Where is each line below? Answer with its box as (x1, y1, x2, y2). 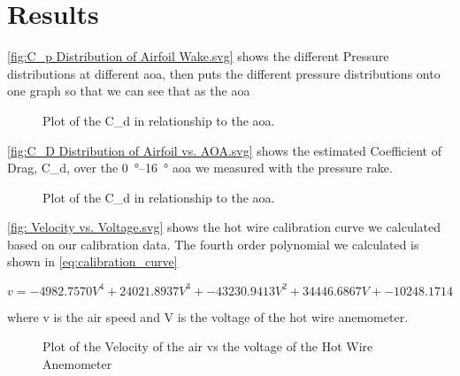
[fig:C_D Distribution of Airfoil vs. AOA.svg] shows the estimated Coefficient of (7, 141, 441, 159)
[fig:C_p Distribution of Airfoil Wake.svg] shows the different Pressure (7, 47, 389, 65)
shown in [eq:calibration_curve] (7, 252, 178, 271)
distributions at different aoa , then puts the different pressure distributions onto (7, 64, 441, 82)
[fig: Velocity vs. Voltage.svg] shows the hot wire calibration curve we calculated (7, 218, 441, 236)
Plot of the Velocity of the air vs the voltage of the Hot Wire (42, 337, 373, 356)
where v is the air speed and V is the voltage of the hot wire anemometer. (7, 307, 409, 326)
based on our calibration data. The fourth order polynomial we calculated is (7, 234, 419, 253)
